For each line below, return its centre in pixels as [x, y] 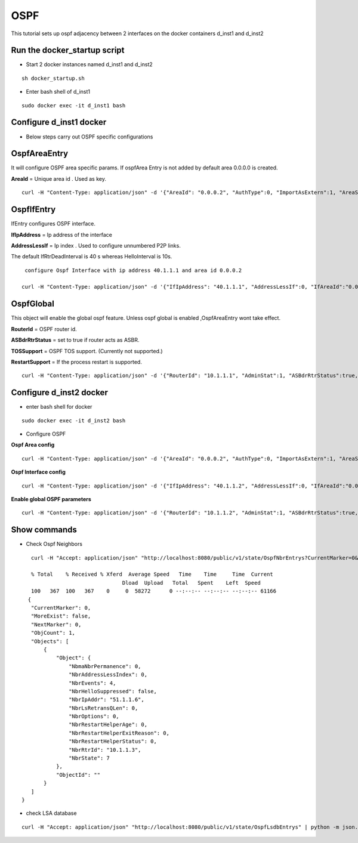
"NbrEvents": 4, [92, 683]
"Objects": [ [50, 641]
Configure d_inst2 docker [60, 393]
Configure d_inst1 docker [59, 122]
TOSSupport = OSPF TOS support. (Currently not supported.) [87, 351]
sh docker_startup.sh [53, 78]
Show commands [44, 530]
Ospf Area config [33, 445]
